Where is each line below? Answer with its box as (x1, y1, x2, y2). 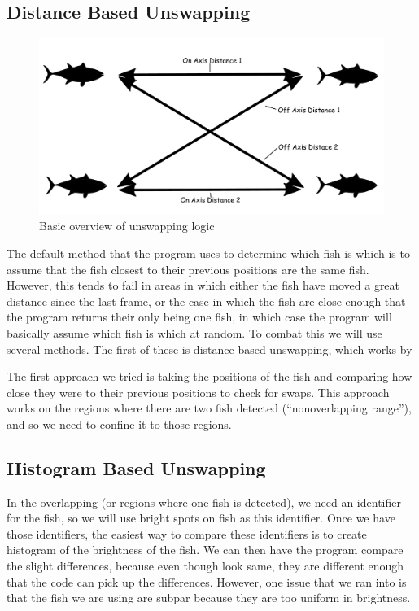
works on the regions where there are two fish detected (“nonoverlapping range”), (7, 399, 412, 417)
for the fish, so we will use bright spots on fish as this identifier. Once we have (7, 509, 395, 526)
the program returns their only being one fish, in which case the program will (7, 308, 392, 325)
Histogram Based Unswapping (7, 455, 266, 480)
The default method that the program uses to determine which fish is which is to (7, 244, 410, 261)
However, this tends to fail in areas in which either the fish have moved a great (7, 277, 400, 294)
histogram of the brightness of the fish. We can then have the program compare (7, 541, 404, 558)
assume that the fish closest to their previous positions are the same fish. (7, 260, 369, 277)
